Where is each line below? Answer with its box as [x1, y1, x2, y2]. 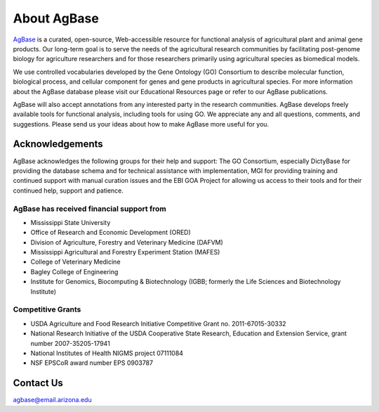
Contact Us [13, 377, 63, 390]
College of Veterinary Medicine [30, 257, 121, 266]
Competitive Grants [13, 304, 81, 314]
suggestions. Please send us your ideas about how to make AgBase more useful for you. [13, 120, 270, 128]
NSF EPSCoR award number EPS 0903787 [30, 359, 154, 367]
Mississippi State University [30, 218, 111, 226]
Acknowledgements [13, 138, 103, 150]
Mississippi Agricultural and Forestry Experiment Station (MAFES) [30, 248, 220, 257]
